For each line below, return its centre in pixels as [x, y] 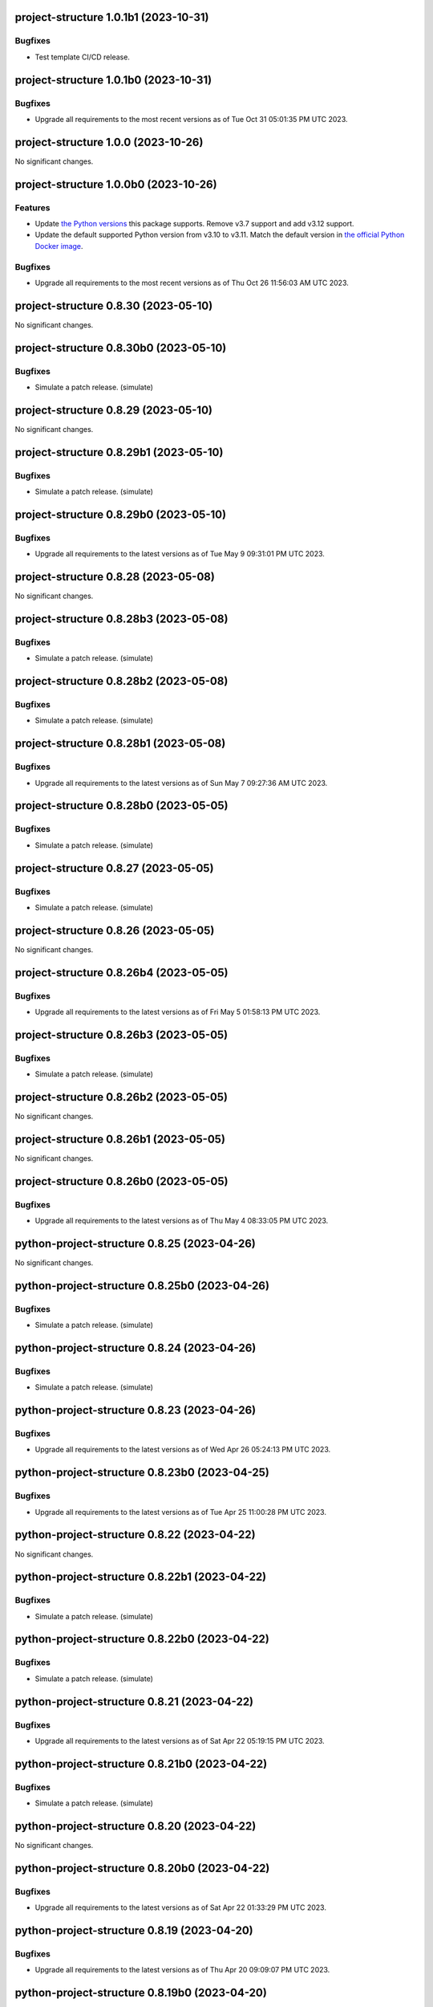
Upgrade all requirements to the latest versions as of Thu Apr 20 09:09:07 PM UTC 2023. [182, 1970]
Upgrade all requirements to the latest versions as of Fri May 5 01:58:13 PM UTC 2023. [178, 1012]
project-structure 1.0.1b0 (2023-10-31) [113, 80]
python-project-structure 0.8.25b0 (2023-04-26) [142, 1286]
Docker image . [59, 246]
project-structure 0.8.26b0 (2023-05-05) [121, 1181]
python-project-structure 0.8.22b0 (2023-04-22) [142, 1639]
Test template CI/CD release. [82, 57]
